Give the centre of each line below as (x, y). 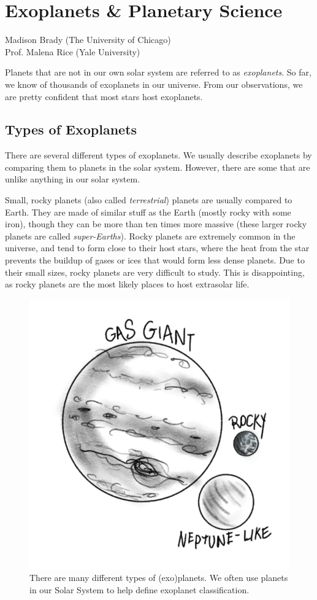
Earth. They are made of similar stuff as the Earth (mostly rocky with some (148, 212)
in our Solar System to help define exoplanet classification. (139, 589)
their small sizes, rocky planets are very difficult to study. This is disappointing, (155, 272)
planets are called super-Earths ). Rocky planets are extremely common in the (150, 236)
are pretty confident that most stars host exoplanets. (104, 96)
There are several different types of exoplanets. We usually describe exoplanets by (158, 155)
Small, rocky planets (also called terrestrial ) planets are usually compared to (149, 200)
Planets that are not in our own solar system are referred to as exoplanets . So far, (158, 72)
